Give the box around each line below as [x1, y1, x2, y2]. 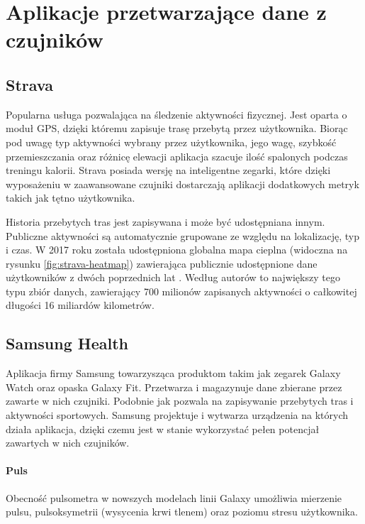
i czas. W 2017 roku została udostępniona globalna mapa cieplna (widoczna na [6, 242, 348, 257]
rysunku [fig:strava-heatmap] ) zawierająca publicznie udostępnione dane [6, 256, 318, 271]
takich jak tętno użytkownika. [6, 190, 135, 205]
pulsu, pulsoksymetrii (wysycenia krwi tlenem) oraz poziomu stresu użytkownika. [6, 504, 358, 519]
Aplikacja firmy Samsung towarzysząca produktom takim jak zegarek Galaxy [6, 366, 341, 381]
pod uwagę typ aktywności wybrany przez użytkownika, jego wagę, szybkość [6, 134, 337, 149]
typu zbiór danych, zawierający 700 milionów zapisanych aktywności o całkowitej [6, 283, 357, 298]
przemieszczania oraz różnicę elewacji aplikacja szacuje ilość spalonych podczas [6, 148, 348, 163]
